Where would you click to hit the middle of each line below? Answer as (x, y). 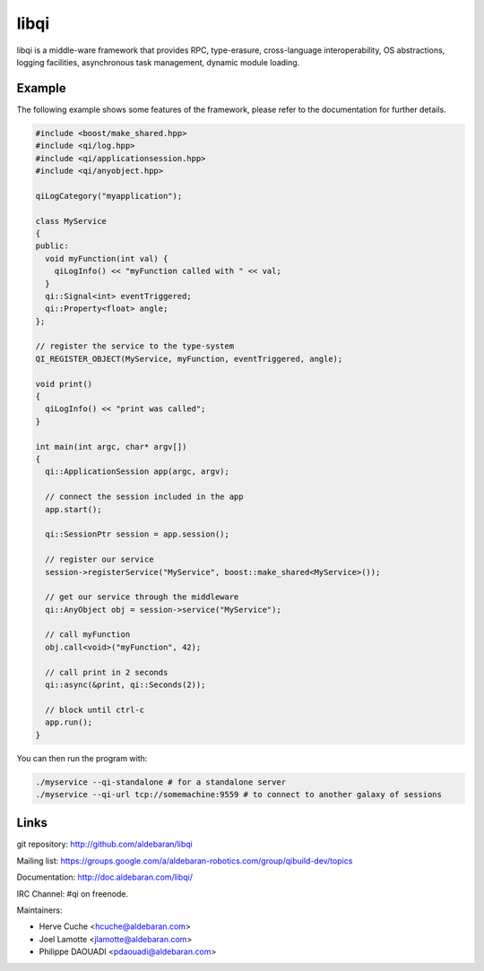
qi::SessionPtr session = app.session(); (138, 534)
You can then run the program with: (82, 758)
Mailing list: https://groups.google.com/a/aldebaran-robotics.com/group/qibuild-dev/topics (185, 861)
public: (52, 246)
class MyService (71, 221)
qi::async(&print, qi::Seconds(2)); (125, 685)
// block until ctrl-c (95, 709)
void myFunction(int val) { (107, 258)
